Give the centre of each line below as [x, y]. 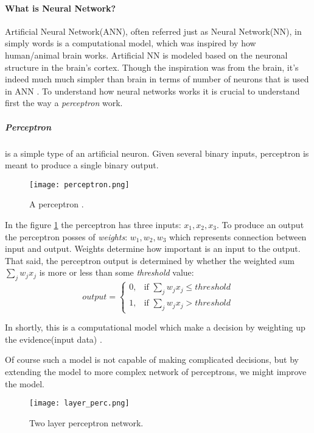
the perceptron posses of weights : [66, 236]
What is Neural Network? [61, 8]
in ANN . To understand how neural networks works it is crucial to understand [152, 91]
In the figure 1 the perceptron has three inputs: [93, 224]
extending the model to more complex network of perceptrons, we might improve [156, 372]
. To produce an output [260, 224]
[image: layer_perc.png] [79, 403]
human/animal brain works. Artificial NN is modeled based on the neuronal [146, 55]
